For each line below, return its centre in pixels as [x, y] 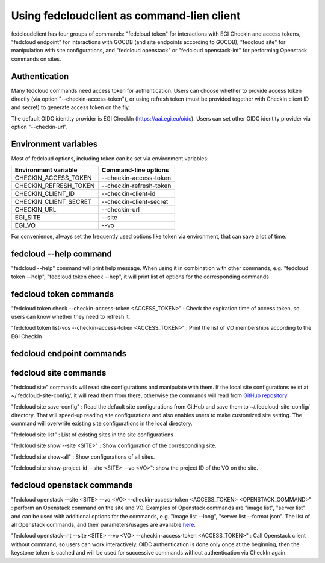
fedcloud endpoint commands [69, 354]
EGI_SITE [28, 218]
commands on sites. [36, 59]
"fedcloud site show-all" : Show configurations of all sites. [83, 457]
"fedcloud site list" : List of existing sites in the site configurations [92, 435]
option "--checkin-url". [39, 127]
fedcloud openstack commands [72, 485]
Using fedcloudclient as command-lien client [126, 16]
